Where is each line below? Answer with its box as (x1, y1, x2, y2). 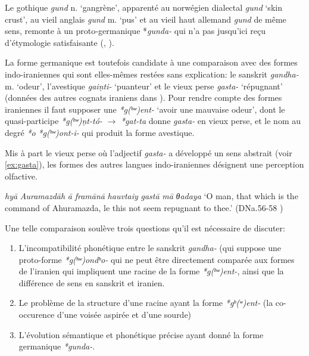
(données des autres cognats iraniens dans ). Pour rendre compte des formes (5, 91, 282, 104)
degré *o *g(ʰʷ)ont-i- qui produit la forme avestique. (5, 126, 195, 138)
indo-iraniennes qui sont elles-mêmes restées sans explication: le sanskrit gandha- (5, 67, 299, 80)
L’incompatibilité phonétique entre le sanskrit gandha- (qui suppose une (18, 242, 281, 254)
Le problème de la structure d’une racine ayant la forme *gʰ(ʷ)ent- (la (18, 296, 273, 309)
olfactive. (5, 169, 38, 182)
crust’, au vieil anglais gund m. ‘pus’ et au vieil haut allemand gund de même (5, 13, 286, 25)
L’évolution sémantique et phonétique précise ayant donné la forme (18, 328, 264, 340)
